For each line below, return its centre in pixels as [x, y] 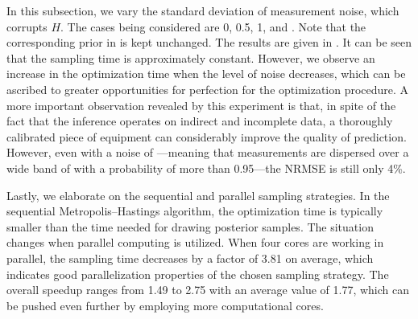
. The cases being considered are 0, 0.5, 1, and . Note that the [213, 26]
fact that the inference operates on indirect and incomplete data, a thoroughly [200, 121]
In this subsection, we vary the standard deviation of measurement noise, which [203, 10]
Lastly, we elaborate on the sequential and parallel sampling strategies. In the [198, 195]
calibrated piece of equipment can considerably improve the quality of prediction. [207, 136]
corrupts [27, 26]
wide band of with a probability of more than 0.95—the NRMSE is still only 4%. [206, 168]
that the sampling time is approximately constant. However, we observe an [191, 57]
